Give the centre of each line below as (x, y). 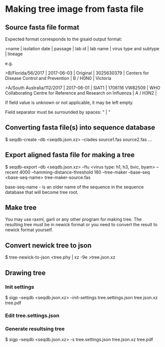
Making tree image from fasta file (74, 9)
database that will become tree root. (42, 192)
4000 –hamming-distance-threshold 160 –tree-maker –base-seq (85, 172)
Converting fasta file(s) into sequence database (80, 127)
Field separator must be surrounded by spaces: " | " (58, 112)
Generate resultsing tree (35, 329)
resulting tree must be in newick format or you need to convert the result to (81, 225)
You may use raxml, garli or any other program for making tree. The (73, 219)
